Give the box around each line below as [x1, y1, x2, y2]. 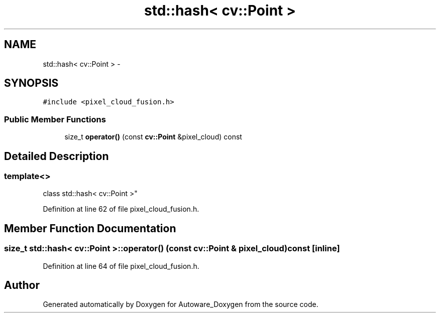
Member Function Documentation [4, 222, 176, 235]
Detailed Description [4, 149, 109, 163]
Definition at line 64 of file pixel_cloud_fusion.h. [43, 261, 199, 270]
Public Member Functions [4, 114, 106, 124]
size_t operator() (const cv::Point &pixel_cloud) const [64, 132, 242, 141]
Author [4, 279, 40, 292]
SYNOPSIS [4, 77, 59, 90]
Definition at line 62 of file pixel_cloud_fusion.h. [43, 205, 199, 214]
